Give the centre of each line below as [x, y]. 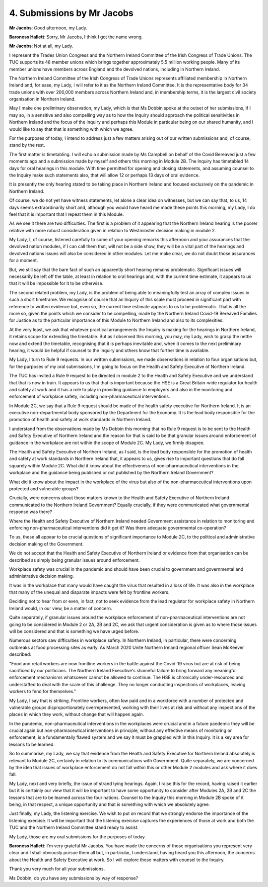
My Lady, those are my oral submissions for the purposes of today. [78, 837]
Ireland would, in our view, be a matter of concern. [61, 608]
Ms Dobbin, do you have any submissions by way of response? [74, 878]
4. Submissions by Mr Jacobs [71, 13]
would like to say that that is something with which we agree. [71, 129]
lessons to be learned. [32, 744]
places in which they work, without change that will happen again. [76, 714]
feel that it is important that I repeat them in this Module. [67, 214]
